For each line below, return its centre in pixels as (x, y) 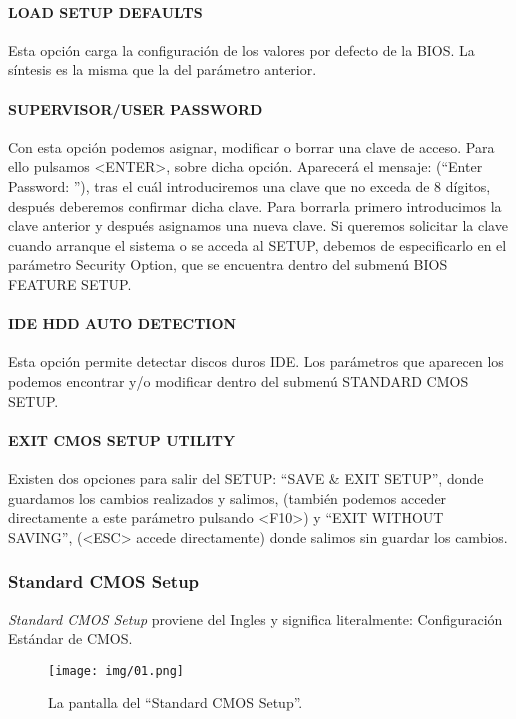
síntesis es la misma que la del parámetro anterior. (162, 69)
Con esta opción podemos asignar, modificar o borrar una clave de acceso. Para (251, 146)
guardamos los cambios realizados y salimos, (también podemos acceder (227, 497)
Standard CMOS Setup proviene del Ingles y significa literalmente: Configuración (255, 618)
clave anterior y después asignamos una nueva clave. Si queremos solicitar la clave (258, 225)
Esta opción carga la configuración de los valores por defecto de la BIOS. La (241, 49)
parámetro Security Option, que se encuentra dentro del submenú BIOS (228, 264)
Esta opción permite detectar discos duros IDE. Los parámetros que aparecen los (256, 361)
